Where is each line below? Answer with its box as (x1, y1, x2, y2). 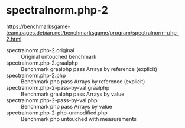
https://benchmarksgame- (6, 23, 70, 30)
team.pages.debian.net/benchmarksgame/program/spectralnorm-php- (6, 29, 179, 36)
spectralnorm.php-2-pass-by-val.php (6, 96, 98, 103)
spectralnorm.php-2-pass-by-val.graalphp (6, 84, 110, 91)
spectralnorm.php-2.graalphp (6, 59, 79, 66)
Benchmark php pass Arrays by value (21, 103, 112, 110)
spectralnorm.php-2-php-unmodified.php (6, 109, 108, 116)
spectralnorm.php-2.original (6, 46, 75, 53)
